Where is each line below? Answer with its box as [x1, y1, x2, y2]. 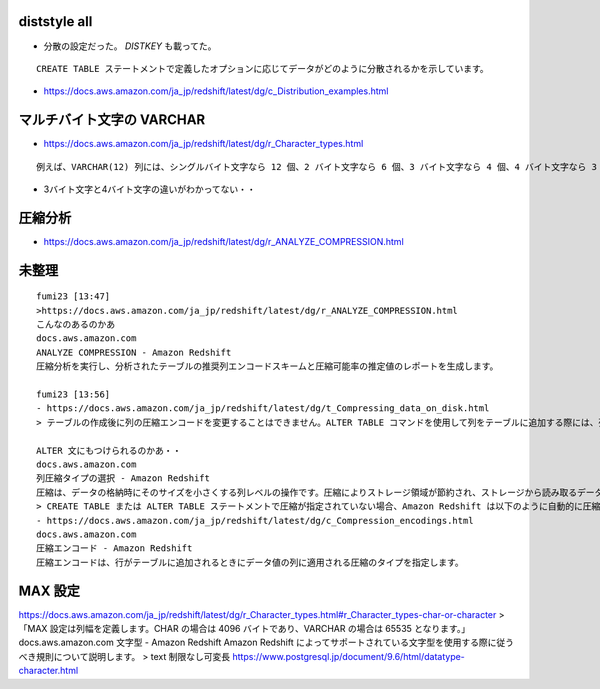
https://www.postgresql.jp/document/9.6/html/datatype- [231, 650, 465, 662]
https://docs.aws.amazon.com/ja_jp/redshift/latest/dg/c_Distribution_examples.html [43, 85, 389, 97]
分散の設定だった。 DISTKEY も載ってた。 [43, 40, 217, 52]
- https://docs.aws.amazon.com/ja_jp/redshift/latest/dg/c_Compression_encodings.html [36, 515, 474, 526]
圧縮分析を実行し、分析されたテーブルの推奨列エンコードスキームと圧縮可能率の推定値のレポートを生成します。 [36, 361, 499, 372]
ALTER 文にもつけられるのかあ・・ [36, 445, 182, 456]
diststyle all [18, 13, 93, 30]
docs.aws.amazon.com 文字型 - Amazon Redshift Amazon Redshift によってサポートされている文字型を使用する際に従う [18, 636, 515, 649]
